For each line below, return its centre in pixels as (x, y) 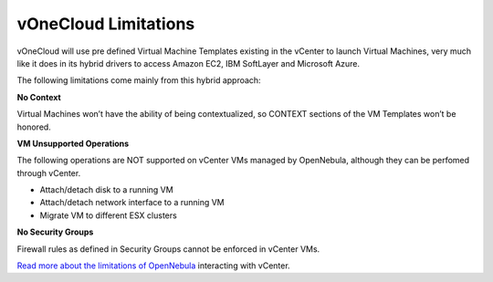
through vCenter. (49, 172)
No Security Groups (55, 232)
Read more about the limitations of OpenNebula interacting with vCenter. (154, 266)
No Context (39, 97)
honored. (34, 127)
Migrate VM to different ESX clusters (108, 215)
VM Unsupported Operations (73, 143)
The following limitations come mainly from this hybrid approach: (139, 80)
